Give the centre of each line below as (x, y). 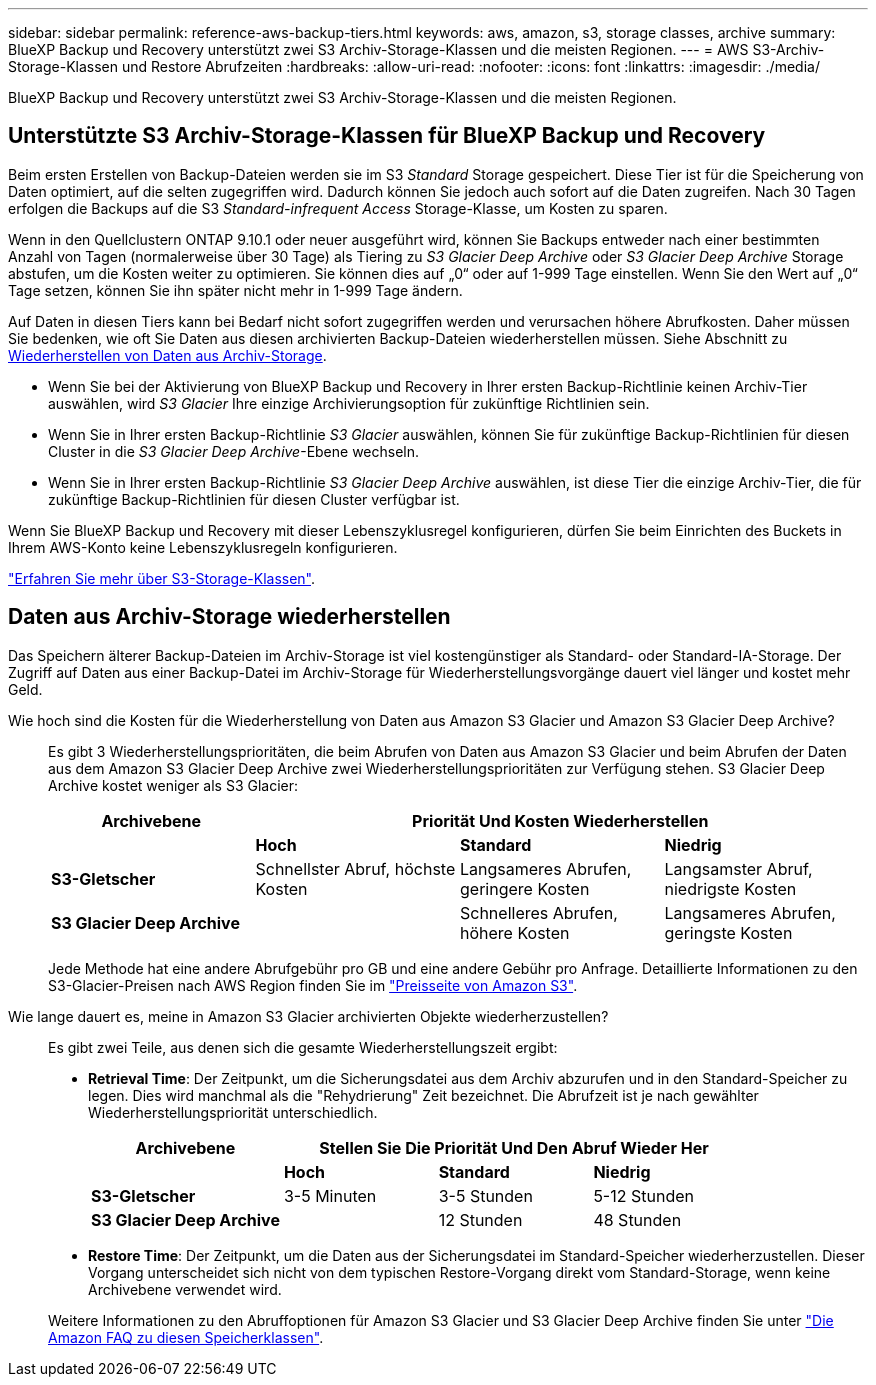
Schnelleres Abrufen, (539, 912)
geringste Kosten (728, 932)
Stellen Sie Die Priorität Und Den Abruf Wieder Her (514, 1147)
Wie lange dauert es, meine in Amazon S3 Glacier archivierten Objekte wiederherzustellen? (308, 1016)
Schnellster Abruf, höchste (355, 868)
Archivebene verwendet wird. (185, 1289)
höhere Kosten (515, 932)
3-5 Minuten (330, 1195)
